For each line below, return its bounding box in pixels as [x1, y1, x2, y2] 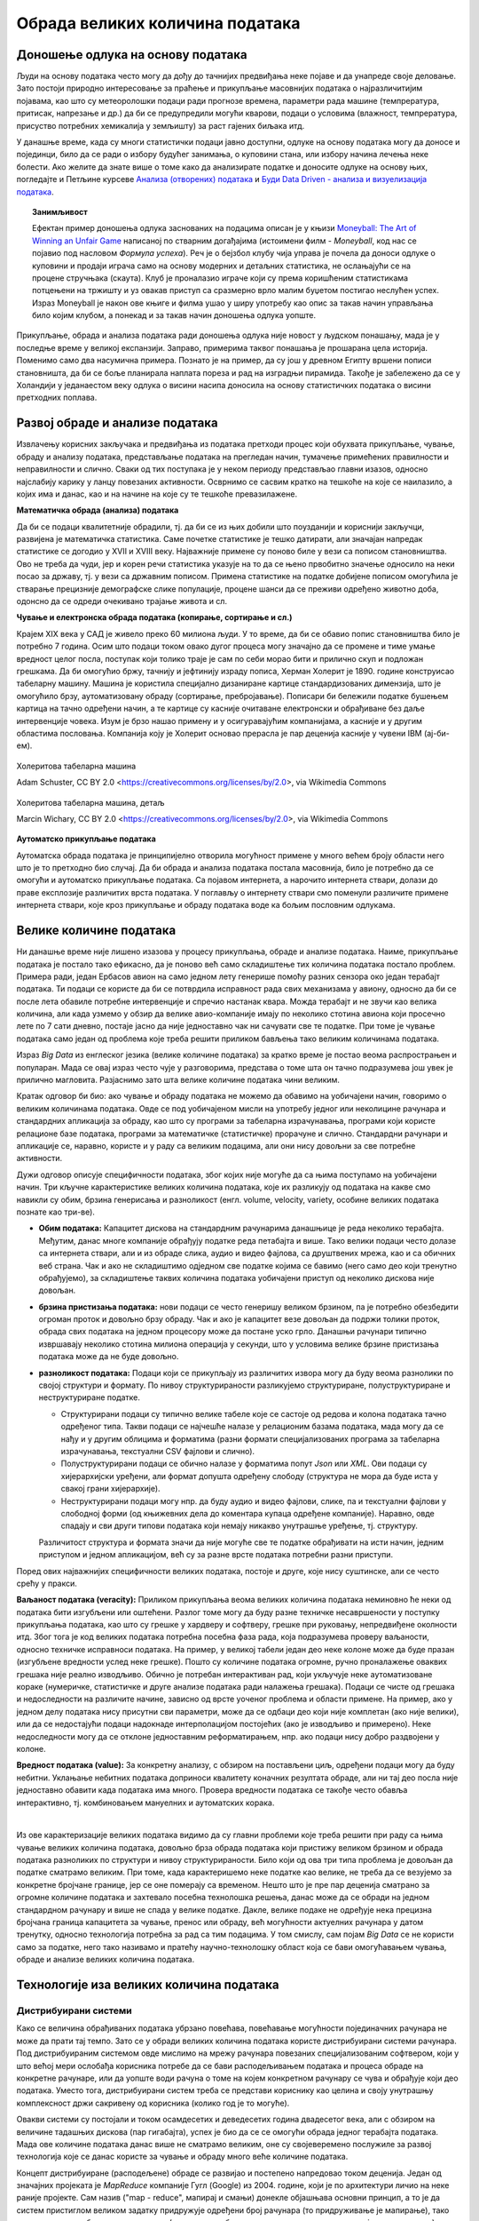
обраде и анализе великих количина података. [16, 1954, 195, 1965]
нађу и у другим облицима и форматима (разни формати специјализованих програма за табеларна [60, 1433, 441, 1444]
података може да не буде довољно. [38, 1351, 179, 1362]
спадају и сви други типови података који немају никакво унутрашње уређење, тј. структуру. [60, 1520, 419, 1532]
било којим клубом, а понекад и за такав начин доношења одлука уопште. [32, 310, 317, 321]
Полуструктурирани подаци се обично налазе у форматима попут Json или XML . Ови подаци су [60, 1458, 428, 1469]
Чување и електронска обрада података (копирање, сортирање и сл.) [16, 612, 293, 623]
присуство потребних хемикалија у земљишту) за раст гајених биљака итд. [16, 120, 305, 131]
